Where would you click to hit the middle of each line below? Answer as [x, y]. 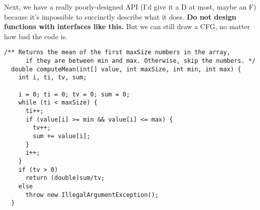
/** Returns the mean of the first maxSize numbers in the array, [117, 52]
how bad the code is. [36, 36]
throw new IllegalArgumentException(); [92, 195]
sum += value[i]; [61, 136]
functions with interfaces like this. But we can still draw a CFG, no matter [127, 26]
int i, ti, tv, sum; [52, 78]
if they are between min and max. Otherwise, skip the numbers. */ [141, 61]
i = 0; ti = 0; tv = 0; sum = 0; [74, 94]
